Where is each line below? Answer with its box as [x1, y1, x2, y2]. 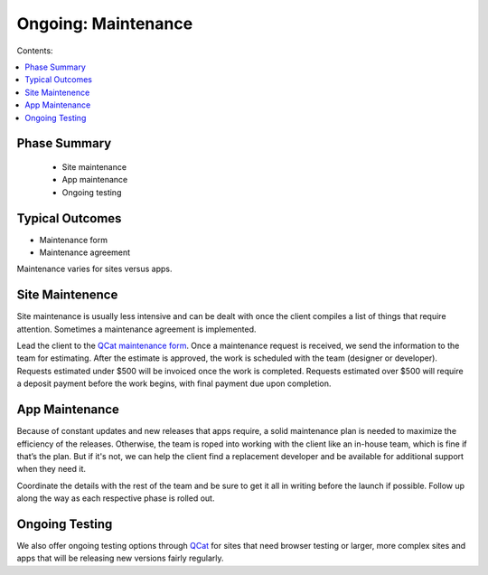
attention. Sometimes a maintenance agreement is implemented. [16, 324, 257, 335]
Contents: [16, 45, 53, 56]
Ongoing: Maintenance [16, 14, 193, 33]
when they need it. [16, 464, 86, 475]
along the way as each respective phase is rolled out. [16, 493, 215, 504]
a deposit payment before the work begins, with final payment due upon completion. [16, 378, 332, 389]
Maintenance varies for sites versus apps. [16, 263, 173, 275]
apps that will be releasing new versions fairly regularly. [16, 552, 225, 564]
